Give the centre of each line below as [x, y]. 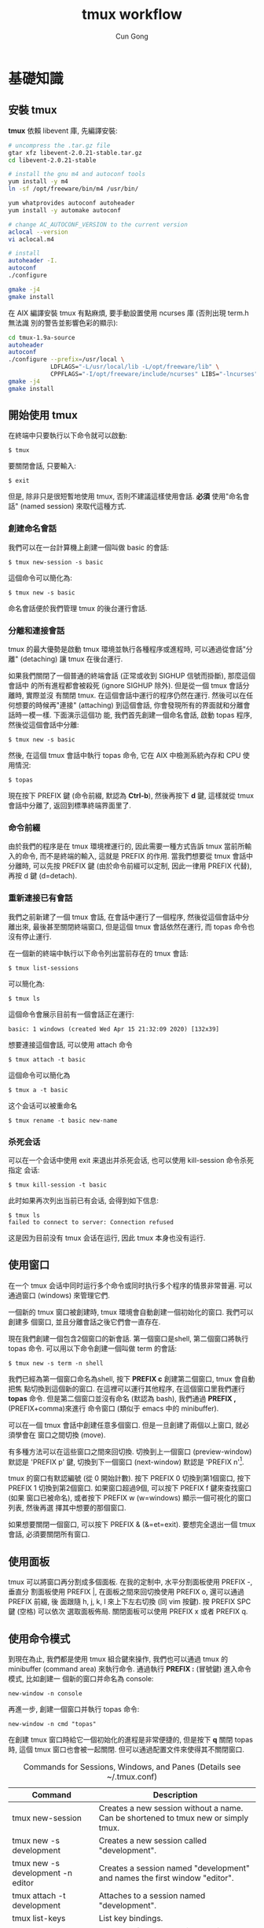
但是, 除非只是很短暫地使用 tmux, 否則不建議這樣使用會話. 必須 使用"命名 [126, 496]
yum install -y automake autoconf [65, 210]
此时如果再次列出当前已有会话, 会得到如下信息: [84, 1200]
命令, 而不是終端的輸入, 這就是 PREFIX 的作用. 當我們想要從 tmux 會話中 [137, 856]
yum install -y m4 [38, 182]
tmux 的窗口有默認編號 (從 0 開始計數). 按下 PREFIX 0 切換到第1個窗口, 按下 [130, 1478]
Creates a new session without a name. [171, 1808]
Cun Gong [132, 36]
